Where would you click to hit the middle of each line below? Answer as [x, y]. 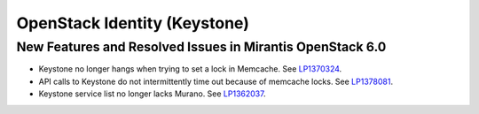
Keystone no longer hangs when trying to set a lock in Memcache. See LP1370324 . [190, 69]
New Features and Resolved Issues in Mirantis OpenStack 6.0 [201, 47]
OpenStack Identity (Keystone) [133, 23]
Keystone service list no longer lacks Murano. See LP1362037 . [152, 94]
